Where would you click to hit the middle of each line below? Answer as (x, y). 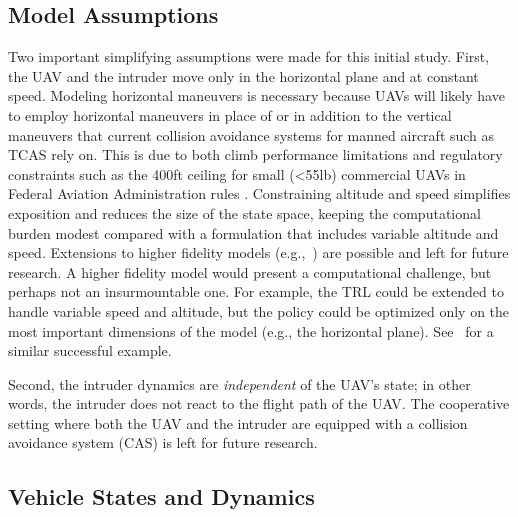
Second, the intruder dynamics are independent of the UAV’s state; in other (239, 383)
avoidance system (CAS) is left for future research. (163, 442)
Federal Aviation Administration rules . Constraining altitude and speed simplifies (259, 193)
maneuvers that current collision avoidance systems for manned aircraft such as (251, 134)
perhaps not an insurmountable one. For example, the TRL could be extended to (256, 291)
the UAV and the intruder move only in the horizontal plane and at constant (243, 75)
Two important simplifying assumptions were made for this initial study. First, (249, 56)
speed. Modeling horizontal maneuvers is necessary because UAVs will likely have (256, 95)
